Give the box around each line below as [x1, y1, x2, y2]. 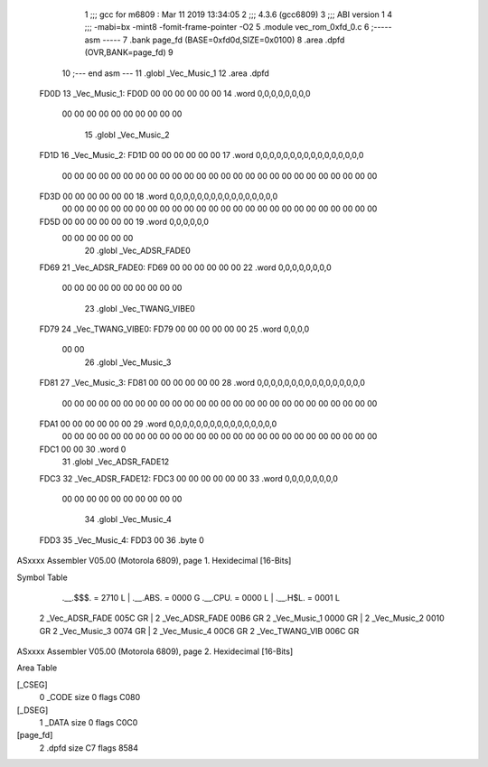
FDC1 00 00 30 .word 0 [39, 444, 127, 454]
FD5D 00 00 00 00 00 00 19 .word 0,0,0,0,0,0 [39, 216, 210, 227]
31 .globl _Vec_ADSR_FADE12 [61, 456, 170, 467]
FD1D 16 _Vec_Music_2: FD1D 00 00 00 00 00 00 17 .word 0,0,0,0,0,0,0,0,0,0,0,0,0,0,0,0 [39, 150, 364, 161]
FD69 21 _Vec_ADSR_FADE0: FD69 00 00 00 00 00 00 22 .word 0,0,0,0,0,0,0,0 [39, 262, 332, 273]
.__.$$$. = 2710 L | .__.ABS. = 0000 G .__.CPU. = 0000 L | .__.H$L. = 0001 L [61, 592, 341, 603]
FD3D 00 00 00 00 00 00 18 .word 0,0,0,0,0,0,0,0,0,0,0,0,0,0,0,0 [39, 191, 278, 201]
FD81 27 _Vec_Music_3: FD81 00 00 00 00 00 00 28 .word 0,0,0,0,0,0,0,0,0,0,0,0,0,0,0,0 [39, 378, 366, 388]
